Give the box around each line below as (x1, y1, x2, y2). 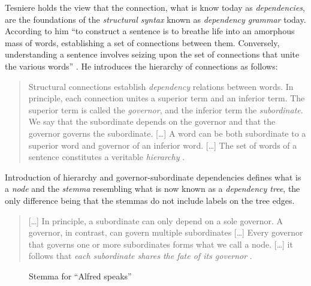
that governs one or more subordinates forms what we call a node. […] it (28, 237, 293, 250)
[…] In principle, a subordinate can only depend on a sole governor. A (28, 214, 283, 227)
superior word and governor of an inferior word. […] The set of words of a (28, 139, 297, 151)
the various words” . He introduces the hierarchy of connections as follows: (5, 59, 278, 72)
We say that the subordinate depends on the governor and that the (28, 115, 276, 128)
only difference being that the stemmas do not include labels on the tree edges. (5, 194, 295, 206)
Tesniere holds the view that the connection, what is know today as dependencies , (5, 1, 305, 13)
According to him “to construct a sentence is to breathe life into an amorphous (5, 25, 295, 37)
